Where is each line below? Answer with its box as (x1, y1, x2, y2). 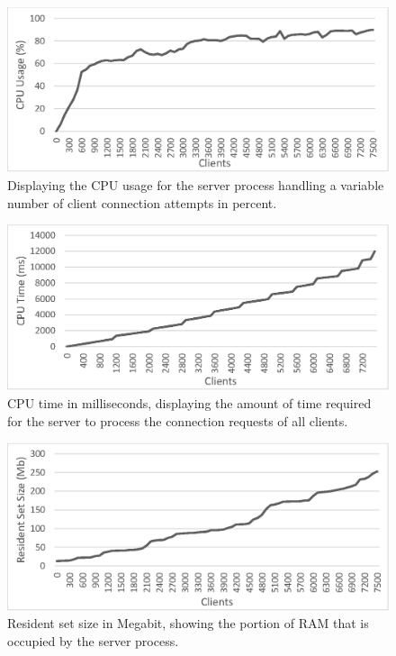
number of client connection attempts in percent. (7, 193, 277, 212)
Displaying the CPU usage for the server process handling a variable (7, 176, 384, 195)
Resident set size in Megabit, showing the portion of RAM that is (7, 614, 369, 633)
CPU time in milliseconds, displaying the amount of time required (7, 394, 372, 413)
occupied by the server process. (7, 631, 179, 650)
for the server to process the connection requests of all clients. (7, 411, 348, 430)
